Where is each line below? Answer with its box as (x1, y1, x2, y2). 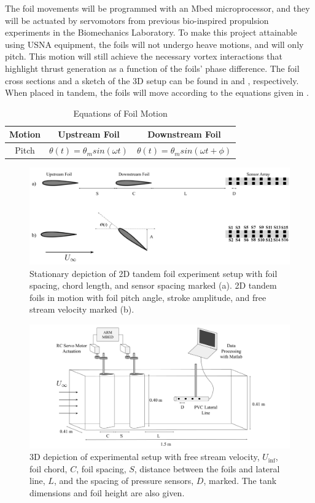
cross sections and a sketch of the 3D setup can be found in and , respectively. (5, 74, 299, 87)
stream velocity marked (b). (29, 303, 134, 316)
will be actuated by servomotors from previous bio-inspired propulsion (5, 14, 269, 26)
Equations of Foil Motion (73, 106, 168, 119)
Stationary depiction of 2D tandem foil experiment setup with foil (29, 267, 278, 279)
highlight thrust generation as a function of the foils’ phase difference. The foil (5, 61, 300, 74)
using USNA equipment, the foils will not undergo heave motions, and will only (5, 37, 304, 50)
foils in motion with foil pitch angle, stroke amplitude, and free (29, 290, 266, 303)
